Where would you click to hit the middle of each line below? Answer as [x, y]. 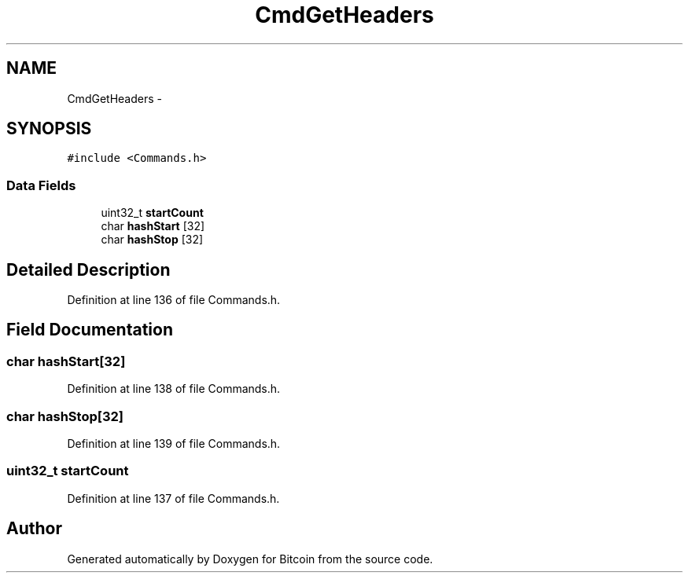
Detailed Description [88, 269]
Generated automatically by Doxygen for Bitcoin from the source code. [250, 559]
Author [34, 529]
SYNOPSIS [49, 129]
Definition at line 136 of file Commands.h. [174, 300]
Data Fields [41, 185]
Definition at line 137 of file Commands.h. [173, 498]
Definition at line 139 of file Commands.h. [174, 443]
